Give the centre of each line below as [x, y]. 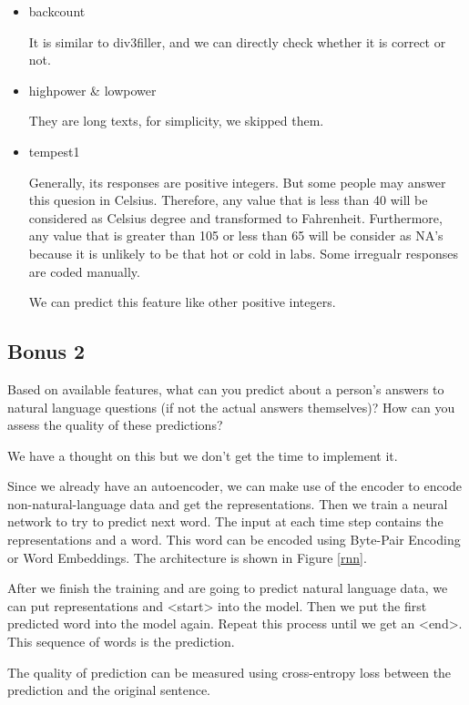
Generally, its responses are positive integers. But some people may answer [237, 182]
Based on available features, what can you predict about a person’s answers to [226, 388]
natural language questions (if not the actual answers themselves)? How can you [231, 407]
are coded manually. [84, 271]
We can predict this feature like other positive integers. [182, 302]
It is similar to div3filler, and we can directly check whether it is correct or [237, 41]
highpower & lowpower [92, 90]
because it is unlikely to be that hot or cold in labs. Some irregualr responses [244, 253]
